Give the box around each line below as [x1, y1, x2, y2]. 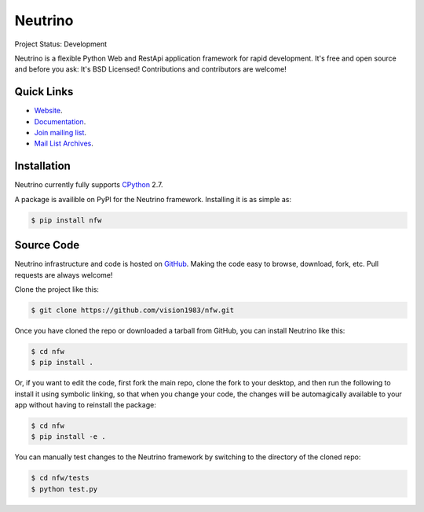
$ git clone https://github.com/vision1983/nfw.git [31, 305, 235, 315]
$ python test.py [31, 484, 98, 493]
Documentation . [34, 116, 86, 126]
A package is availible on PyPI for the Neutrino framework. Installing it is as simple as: [14, 194, 292, 204]
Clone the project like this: [14, 284, 100, 294]
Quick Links [14, 85, 74, 98]
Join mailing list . [34, 128, 86, 138]
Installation [14, 160, 71, 173]
